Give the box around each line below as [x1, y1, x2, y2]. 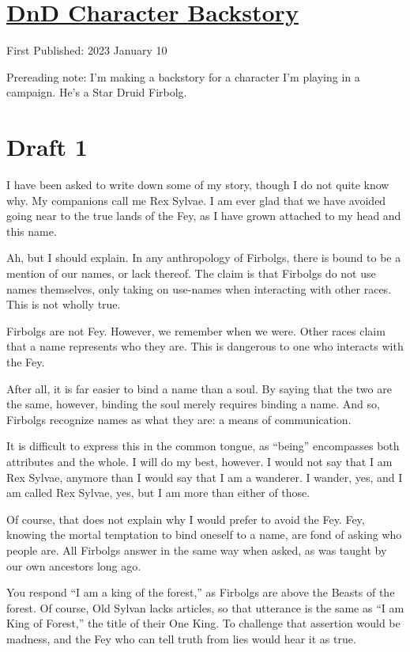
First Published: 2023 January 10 [6, 42, 167, 59]
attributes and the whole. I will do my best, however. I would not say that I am [6, 453, 393, 469]
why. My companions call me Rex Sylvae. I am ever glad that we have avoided [6, 191, 386, 208]
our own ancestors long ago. [6, 557, 141, 574]
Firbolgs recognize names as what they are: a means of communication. [6, 411, 352, 427]
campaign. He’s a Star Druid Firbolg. [6, 84, 187, 100]
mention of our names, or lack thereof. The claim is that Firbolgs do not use [6, 265, 376, 281]
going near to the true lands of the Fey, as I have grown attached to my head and [6, 207, 401, 224]
